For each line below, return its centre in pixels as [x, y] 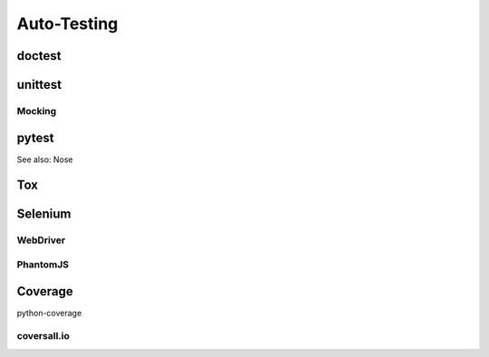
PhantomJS [43, 265]
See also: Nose [45, 159]
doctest [39, 56]
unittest [39, 85]
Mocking [37, 111]
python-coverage [49, 313]
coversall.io [43, 336]
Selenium [44, 214]
